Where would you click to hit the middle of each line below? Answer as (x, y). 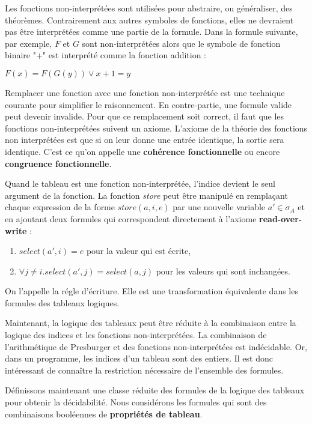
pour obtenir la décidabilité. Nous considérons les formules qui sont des (136, 402)
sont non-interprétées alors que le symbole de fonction (181, 43)
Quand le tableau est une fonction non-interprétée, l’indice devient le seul (140, 183)
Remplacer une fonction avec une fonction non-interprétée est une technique (145, 92)
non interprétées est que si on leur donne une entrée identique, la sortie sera (145, 140)
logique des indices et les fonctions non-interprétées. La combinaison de (136, 335)
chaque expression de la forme (60, 207)
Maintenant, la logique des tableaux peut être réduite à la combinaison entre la (151, 323)
